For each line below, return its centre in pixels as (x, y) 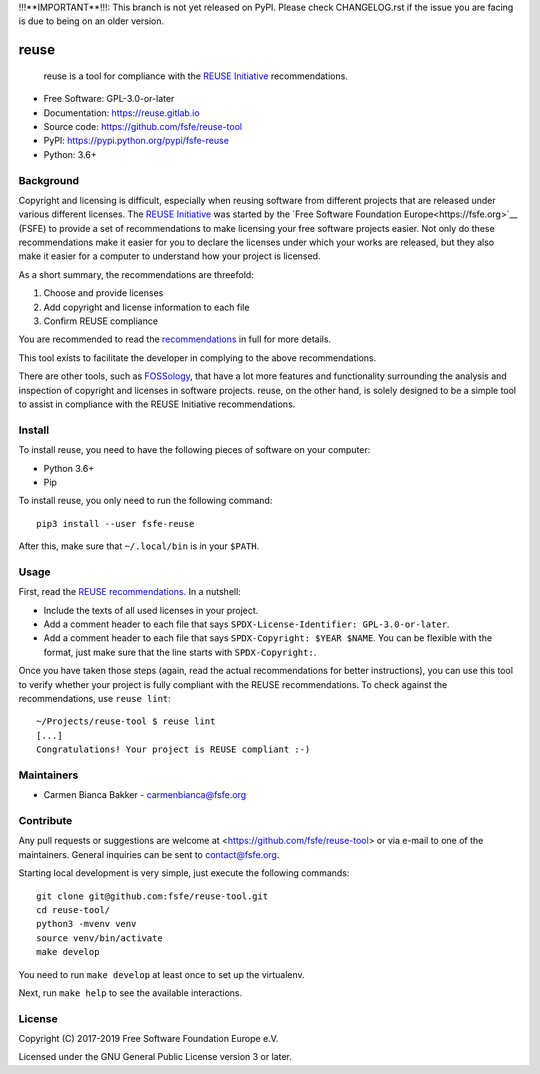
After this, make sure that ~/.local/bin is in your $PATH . (139, 546)
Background (49, 180)
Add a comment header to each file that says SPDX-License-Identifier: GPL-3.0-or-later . (246, 624)
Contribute (45, 821)
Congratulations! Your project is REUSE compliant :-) (173, 749)
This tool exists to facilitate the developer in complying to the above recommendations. (197, 357)
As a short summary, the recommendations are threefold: (136, 274)
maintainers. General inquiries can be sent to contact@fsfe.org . (149, 854)
